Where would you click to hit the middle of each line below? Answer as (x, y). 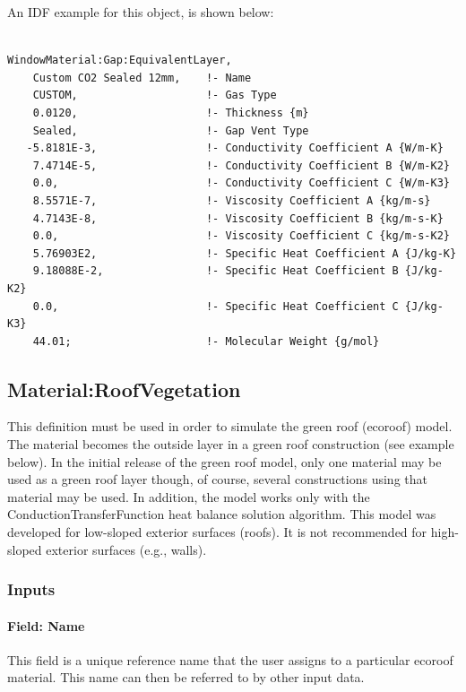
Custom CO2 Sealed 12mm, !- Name (142, 78)
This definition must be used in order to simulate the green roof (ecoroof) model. (230, 426)
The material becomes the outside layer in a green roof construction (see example (231, 444)
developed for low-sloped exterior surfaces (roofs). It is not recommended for (217, 532)
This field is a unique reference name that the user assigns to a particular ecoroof (230, 659)
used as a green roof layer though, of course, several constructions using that (217, 479)
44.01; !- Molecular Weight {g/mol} (206, 341)
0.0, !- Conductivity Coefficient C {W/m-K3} (241, 183)
